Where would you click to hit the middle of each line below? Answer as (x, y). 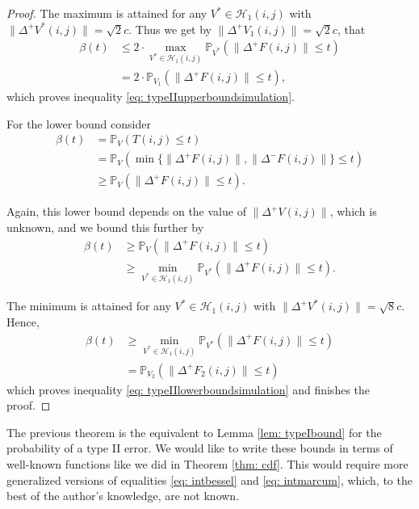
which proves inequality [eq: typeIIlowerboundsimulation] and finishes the (189, 389)
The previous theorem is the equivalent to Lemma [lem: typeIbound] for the (194, 432)
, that (351, 29)
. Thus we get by (170, 29)
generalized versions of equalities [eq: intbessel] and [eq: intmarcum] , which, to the (209, 480)
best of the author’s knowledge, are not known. (123, 496)
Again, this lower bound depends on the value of (126, 211)
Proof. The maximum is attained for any (107, 13)
